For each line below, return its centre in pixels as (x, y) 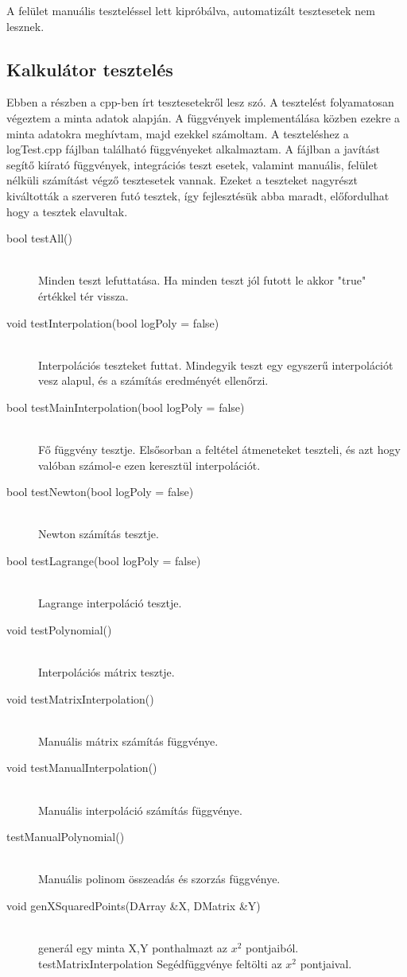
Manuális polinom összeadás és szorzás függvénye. (159, 879)
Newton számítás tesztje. (99, 534)
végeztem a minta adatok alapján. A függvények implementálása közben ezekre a (203, 117)
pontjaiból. (272, 948)
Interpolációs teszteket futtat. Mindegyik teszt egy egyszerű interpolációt (216, 364)
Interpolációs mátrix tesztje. (107, 672)
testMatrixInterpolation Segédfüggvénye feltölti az (160, 963)
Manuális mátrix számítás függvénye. (128, 741)
